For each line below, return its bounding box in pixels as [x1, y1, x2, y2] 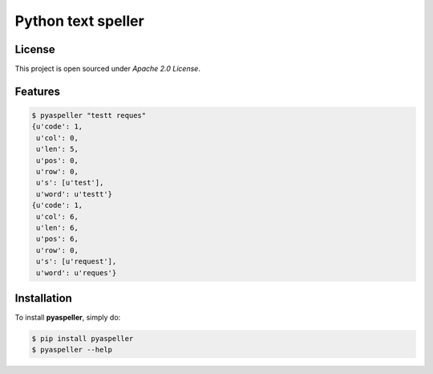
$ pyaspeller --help [31, 345, 112, 355]
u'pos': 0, [36, 156, 79, 165]
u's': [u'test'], [36, 178, 104, 188]
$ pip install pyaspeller [31, 334, 134, 344]
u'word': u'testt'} [36, 189, 112, 198]
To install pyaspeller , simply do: [14, 313, 121, 323]
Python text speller [14, 12, 144, 30]
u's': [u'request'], [36, 257, 117, 266]
